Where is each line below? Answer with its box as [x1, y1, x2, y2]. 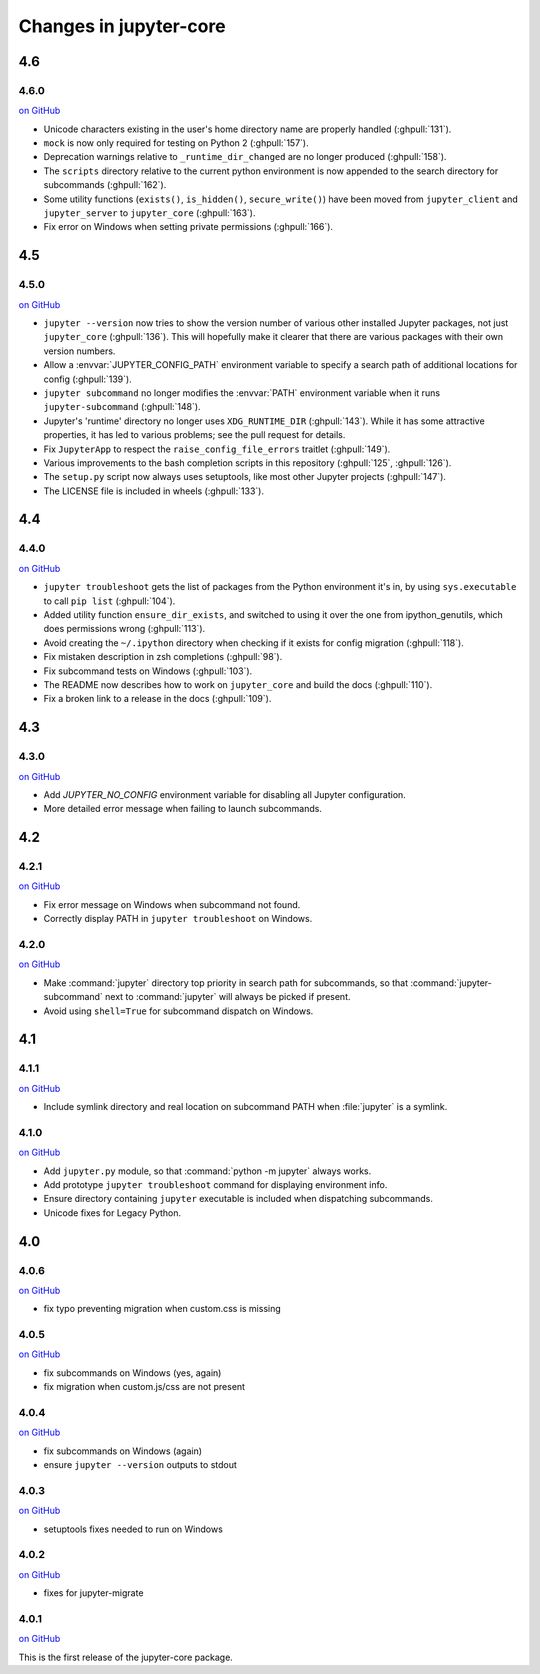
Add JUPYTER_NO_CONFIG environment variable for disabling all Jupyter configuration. [43, 788, 407, 800]
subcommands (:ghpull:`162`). [43, 179, 167, 191]
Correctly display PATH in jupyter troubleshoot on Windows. [43, 913, 313, 925]
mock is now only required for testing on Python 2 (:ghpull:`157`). [43, 137, 309, 149]
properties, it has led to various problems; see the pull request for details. [43, 429, 346, 441]
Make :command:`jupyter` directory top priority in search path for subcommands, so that [43, 976, 409, 989]
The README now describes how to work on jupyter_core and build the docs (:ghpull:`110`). [43, 678, 433, 690]
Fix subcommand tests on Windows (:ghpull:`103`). [43, 665, 253, 677]
